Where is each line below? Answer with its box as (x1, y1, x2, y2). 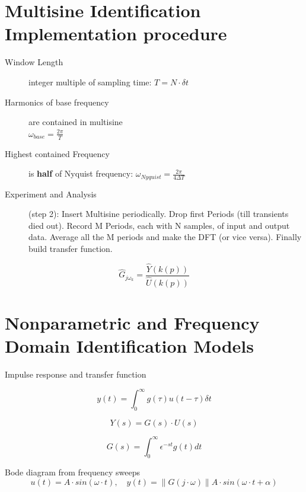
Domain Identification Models (5, 334, 254, 358)
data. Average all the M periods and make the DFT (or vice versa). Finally (28, 231, 302, 243)
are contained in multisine (28, 116, 123, 128)
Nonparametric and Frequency (5, 311, 260, 335)
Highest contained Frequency (5, 147, 110, 159)
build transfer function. (28, 242, 113, 254)
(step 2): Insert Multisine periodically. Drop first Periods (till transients (28, 207, 289, 220)
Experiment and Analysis (5, 187, 97, 200)
